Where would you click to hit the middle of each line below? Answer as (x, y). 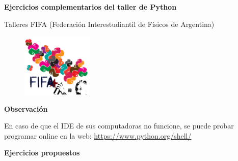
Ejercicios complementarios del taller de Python (90, 7)
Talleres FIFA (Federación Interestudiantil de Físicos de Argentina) (109, 24)
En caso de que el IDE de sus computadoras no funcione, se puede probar (119, 126)
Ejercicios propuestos (42, 153)
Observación (26, 108)
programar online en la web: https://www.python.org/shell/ (98, 135)
